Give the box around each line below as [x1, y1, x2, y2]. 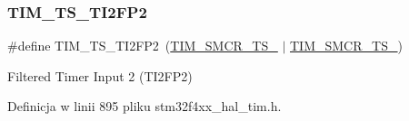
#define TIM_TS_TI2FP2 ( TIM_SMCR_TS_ [7, 36, 278, 55]
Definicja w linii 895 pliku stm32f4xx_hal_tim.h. [7, 97, 282, 116]
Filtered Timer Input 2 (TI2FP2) [7, 66, 193, 85]
